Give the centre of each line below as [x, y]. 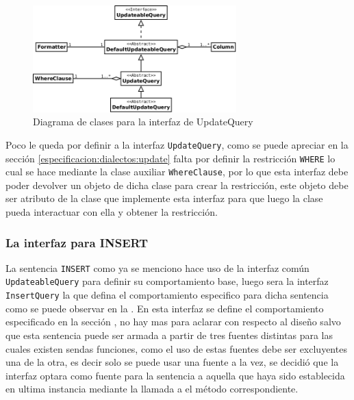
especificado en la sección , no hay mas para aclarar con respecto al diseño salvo [173, 322]
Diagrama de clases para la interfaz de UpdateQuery [143, 122]
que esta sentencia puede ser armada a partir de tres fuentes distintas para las [169, 335]
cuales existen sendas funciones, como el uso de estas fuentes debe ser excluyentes [176, 348]
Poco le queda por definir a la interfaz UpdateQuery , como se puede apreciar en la [177, 144]
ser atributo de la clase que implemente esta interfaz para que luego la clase [164, 198]
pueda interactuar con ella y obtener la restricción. [112, 212]
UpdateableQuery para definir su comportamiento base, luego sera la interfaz [167, 281]
